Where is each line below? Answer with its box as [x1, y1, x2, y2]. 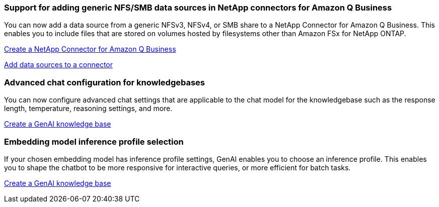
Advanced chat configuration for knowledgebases [4, 77, 205, 87]
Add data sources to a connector [4, 60, 113, 69]
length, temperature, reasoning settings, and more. [4, 104, 173, 113]
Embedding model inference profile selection [4, 136, 184, 147]
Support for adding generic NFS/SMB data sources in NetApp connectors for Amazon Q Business [4, 3, 392, 13]
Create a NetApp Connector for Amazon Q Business [4, 45, 176, 54]
